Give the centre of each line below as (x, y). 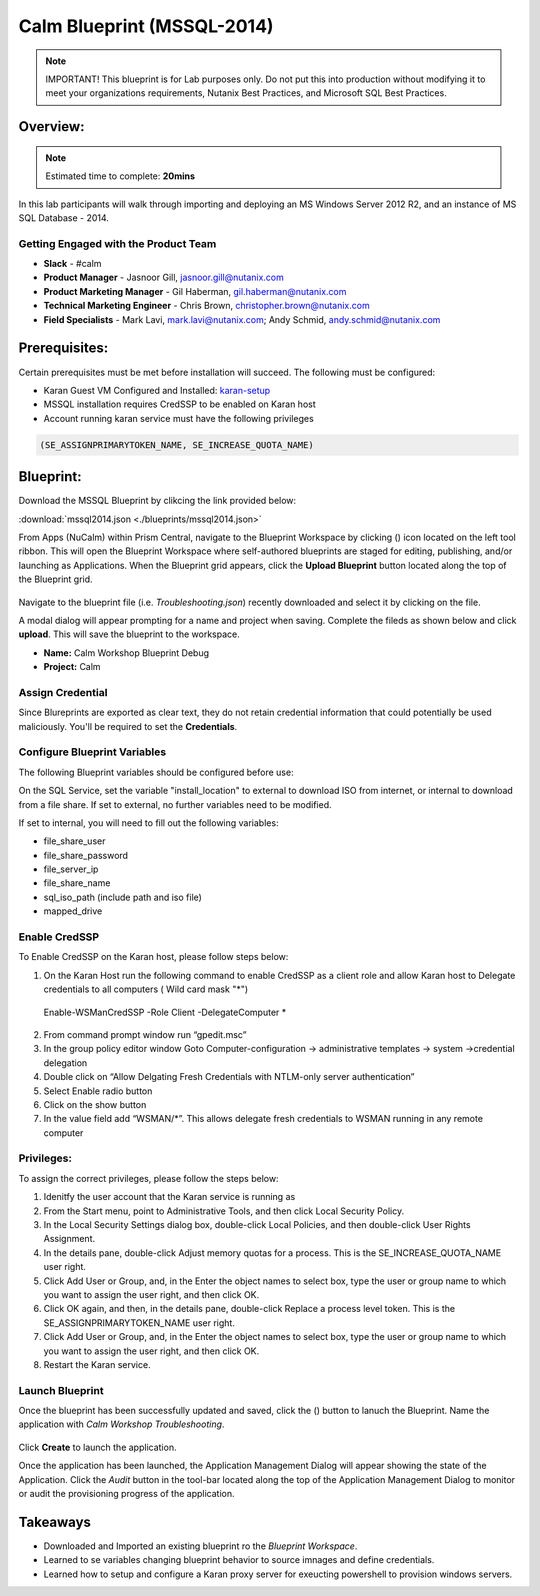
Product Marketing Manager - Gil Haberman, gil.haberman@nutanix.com (195, 291)
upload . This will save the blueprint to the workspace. (129, 634)
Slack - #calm (72, 264)
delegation (65, 1062)
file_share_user (74, 841)
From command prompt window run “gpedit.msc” (145, 1034)
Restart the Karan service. (97, 1364)
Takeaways (55, 1521)
